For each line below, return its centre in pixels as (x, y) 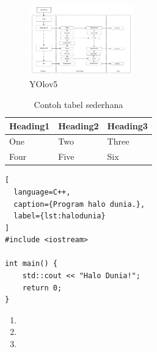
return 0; (42, 288)
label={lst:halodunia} (60, 216)
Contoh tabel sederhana (78, 104)
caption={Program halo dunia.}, (79, 204)
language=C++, (42, 192)
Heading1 (30, 125)
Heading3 (127, 125)
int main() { (31, 264)
